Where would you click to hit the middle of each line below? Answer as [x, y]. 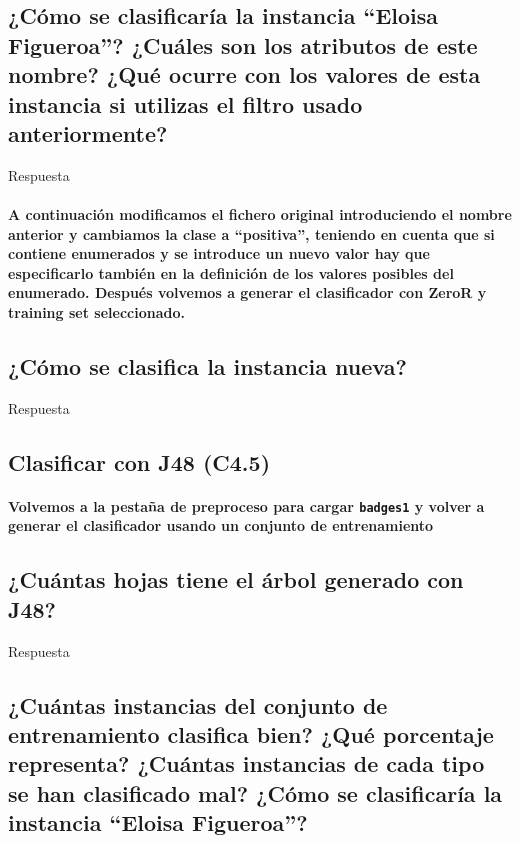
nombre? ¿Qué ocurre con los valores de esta [244, 74]
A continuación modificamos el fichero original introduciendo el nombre [260, 213]
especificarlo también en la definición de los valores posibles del [231, 272]
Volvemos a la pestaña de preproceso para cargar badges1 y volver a [246, 505]
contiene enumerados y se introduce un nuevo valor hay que [219, 253]
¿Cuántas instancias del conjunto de [198, 704]
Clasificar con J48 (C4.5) [139, 461]
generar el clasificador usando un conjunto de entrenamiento [221, 525]
